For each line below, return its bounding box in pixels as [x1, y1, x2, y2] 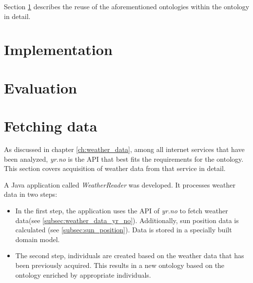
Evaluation [4, 77, 77, 97]
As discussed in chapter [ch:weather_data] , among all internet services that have [4, 144, 245, 154]
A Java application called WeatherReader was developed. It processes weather [4, 179, 236, 189]
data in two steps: [4, 189, 58, 199]
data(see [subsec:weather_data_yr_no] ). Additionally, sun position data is [15, 215, 239, 225]
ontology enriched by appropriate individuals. [15, 269, 151, 280]
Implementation [4, 39, 113, 59]
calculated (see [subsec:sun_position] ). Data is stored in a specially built [15, 225, 232, 235]
